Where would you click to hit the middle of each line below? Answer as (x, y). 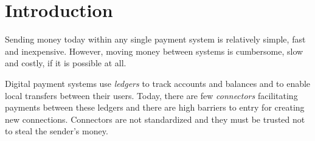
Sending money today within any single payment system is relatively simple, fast (155, 39)
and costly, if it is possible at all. (66, 63)
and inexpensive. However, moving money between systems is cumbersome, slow (154, 51)
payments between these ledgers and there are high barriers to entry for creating (155, 107)
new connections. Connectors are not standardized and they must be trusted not (155, 119)
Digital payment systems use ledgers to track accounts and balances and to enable (158, 83)
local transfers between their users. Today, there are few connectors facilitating (151, 95)
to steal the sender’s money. (57, 131)
